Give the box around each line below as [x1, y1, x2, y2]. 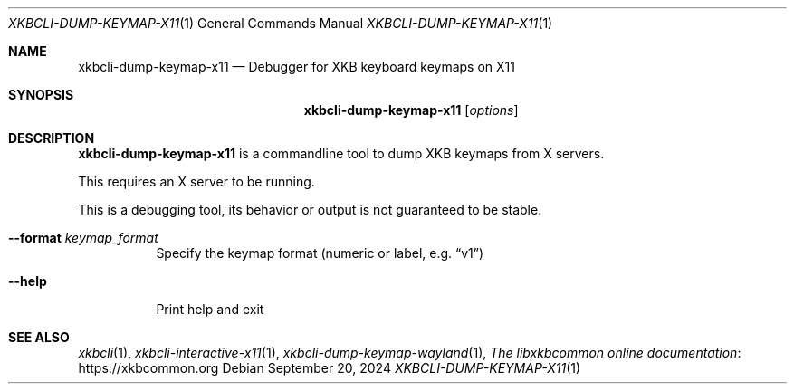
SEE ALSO [8, 329, 70, 345]
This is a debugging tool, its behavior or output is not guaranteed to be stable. [78, 202, 542, 217]
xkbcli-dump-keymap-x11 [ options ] [303, 102, 519, 118]
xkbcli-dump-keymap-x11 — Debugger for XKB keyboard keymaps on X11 [78, 59, 515, 74]
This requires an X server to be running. [78, 174, 315, 189]
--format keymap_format [8, 230, 158, 245]
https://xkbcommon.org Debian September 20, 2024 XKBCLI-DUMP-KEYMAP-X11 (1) [78, 360, 581, 376]
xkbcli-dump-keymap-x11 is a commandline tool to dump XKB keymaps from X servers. [78, 146, 605, 161]
